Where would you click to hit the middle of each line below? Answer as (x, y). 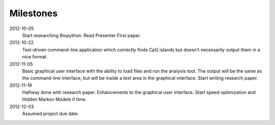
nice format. (35, 57)
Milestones (34, 13)
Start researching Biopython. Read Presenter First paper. (81, 35)
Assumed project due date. (50, 114)
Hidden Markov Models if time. (54, 100)
